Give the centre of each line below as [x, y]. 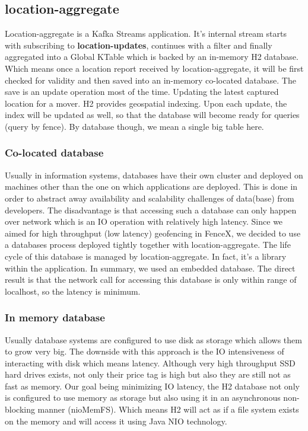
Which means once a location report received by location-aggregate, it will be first [154, 68]
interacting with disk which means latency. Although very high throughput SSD [150, 363]
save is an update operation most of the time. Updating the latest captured [142, 92]
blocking [20, 409]
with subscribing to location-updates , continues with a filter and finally [139, 45]
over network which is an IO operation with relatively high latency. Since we [144, 221]
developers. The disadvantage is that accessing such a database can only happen [151, 210]
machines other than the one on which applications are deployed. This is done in [151, 186]
